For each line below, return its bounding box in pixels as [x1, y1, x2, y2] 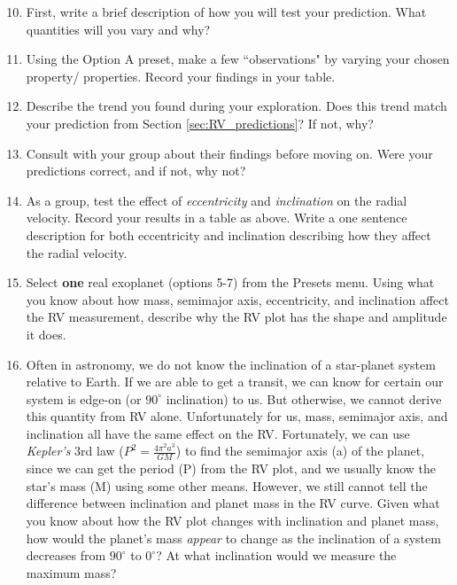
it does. [26, 324, 66, 343]
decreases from [26, 546, 106, 565]
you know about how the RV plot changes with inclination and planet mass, [26, 511, 439, 530]
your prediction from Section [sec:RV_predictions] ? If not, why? [26, 113, 374, 132]
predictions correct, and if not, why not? [26, 161, 246, 180]
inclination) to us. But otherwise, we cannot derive [166, 389, 442, 408]
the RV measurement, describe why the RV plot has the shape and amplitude [26, 308, 447, 326]
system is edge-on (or [26, 389, 142, 408]
